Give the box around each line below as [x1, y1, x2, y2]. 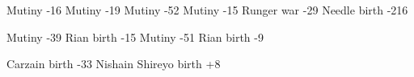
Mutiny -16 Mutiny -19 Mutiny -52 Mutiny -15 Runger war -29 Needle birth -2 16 [6, 2, 408, 18]
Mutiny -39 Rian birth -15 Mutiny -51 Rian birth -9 [6, 28, 264, 45]
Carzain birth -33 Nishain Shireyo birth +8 [6, 55, 221, 72]
